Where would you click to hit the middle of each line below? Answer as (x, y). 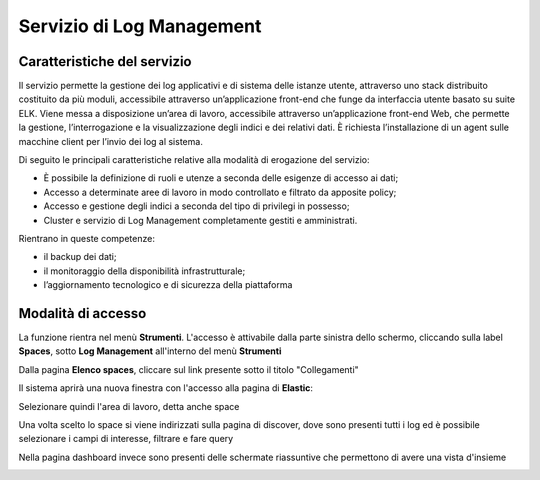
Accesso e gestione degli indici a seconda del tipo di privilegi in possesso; (196, 206)
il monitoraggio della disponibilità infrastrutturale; (144, 271)
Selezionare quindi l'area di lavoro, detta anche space (129, 406)
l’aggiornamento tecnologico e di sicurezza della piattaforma (168, 285)
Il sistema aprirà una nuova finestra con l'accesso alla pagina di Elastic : (166, 388)
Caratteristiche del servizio (105, 61)
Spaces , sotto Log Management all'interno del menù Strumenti (150, 351)
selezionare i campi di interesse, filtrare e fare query (126, 439)
